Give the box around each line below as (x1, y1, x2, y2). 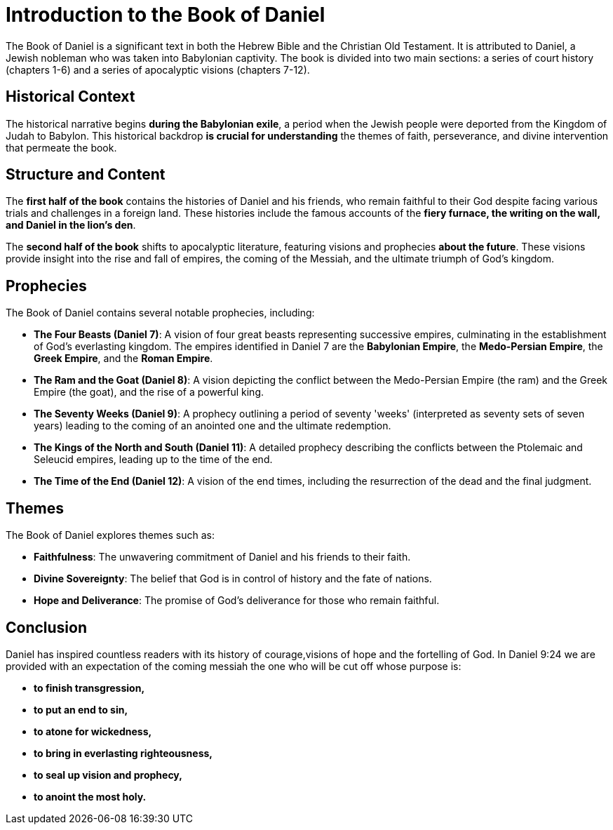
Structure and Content (6, 166, 166, 184)
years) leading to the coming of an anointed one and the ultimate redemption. (34, 420, 391, 432)
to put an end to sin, (34, 703, 128, 716)
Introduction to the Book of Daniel (6, 3, 325, 27)
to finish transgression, (34, 681, 145, 694)
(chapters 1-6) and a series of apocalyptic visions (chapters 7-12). (6, 63, 310, 76)
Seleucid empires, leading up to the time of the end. (34, 453, 273, 466)
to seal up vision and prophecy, (34, 768, 182, 781)
